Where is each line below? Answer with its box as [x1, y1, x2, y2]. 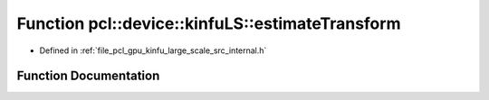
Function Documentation [16, 68, 160, 84]
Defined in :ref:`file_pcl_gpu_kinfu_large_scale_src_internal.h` [39, 45, 267, 56]
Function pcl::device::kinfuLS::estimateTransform [16, 14, 401, 33]
